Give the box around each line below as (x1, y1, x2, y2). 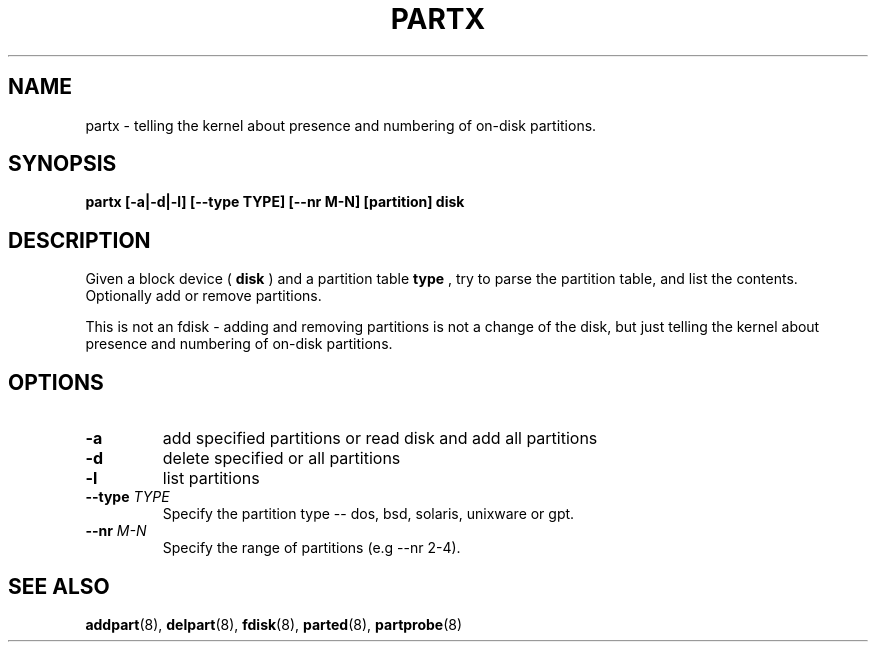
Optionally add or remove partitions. (85, 287, 322, 305)
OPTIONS (8, 369, 104, 395)
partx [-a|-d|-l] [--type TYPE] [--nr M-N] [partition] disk (85, 193, 465, 211)
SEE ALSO (8, 573, 110, 599)
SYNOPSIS (8, 151, 117, 177)
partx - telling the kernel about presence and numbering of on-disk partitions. (85, 116, 597, 134)
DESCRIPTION (8, 227, 151, 253)
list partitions (162, 468, 260, 489)
